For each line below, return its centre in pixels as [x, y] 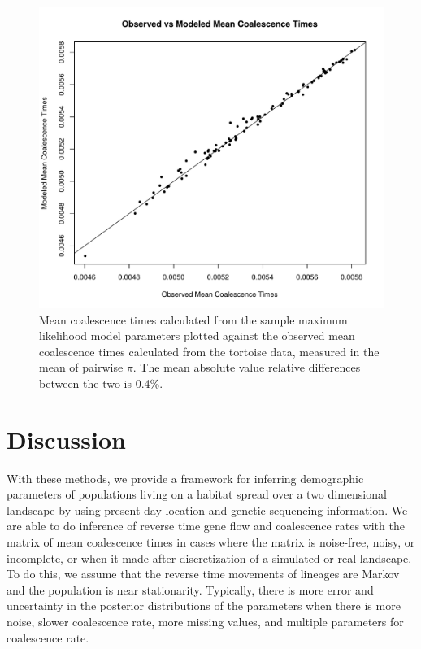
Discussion [66, 439]
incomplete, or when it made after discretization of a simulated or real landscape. [209, 558]
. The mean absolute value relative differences [247, 367]
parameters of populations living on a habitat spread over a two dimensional [197, 494]
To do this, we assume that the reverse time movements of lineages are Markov [203, 574]
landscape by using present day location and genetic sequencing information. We [207, 510]
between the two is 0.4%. [101, 383]
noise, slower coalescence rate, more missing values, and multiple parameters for [205, 622]
